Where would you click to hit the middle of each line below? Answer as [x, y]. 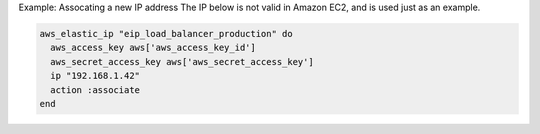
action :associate [95, 89]
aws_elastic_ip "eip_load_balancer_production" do [166, 33]
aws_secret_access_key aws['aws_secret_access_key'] [182, 61]
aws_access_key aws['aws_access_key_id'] [153, 48]
